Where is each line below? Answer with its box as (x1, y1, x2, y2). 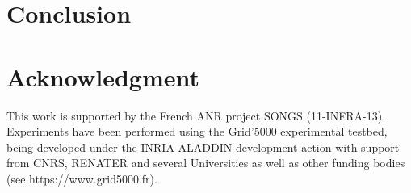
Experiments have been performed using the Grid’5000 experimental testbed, (6, 123, 388, 140)
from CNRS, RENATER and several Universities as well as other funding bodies (6, 154, 405, 171)
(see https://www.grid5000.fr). (6, 170, 157, 187)
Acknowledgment (6, 60, 199, 93)
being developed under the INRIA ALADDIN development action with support (6, 138, 400, 155)
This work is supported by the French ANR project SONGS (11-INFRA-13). (6, 107, 386, 124)
